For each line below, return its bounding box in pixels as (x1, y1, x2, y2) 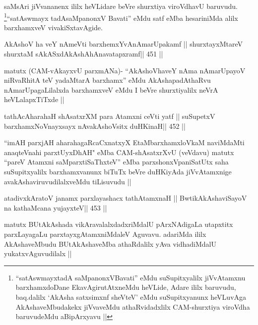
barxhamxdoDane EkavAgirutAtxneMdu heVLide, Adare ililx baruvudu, (15, 282, 236, 292)
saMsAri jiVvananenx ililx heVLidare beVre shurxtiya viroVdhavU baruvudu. (4, 1, 238, 11)
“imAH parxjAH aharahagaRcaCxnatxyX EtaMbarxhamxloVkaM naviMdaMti (4, 137, 245, 148)
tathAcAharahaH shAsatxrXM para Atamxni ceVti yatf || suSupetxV (4, 111, 215, 121)
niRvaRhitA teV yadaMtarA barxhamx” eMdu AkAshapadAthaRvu (4, 75, 211, 85)
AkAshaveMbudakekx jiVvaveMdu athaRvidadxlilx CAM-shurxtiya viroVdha (15, 301, 250, 312)
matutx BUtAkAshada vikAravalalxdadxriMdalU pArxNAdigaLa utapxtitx (4, 219, 233, 229)
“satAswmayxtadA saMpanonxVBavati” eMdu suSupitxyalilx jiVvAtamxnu (15, 272, 246, 282)
